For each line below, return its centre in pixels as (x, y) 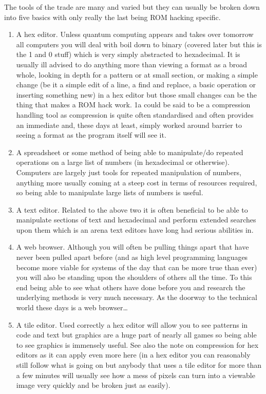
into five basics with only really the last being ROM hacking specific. (112, 17)
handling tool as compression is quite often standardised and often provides (135, 114)
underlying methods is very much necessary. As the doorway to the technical (137, 297)
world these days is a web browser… (72, 307)
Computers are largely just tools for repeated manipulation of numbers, (129, 172)
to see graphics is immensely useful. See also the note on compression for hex (137, 344)
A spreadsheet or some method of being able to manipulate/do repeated (130, 152)
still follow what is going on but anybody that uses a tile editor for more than (139, 365)
